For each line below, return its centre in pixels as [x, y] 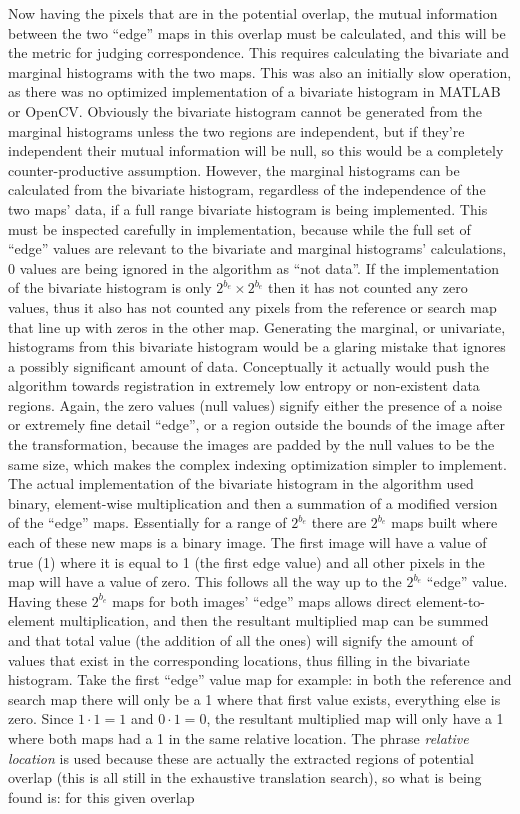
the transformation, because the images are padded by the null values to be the [251, 444]
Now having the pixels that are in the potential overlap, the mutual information [253, 13]
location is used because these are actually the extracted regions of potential [241, 757]
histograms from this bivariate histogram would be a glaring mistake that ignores [257, 346]
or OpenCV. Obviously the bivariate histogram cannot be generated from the [245, 110]
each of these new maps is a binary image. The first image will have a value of [247, 542]
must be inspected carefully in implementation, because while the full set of [239, 228]
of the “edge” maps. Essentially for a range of [147, 522]
